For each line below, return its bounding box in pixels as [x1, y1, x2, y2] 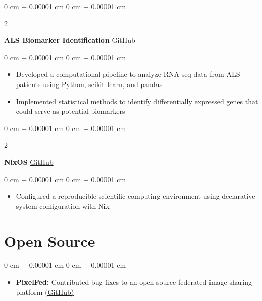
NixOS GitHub [4, 156, 54, 167]
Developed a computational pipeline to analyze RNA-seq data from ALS [16, 69, 240, 79]
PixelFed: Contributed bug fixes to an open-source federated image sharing [16, 277, 252, 287]
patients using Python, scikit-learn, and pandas [16, 78, 163, 89]
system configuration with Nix [16, 200, 110, 211]
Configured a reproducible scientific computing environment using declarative [16, 191, 255, 201]
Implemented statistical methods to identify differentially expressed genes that [16, 96, 258, 106]
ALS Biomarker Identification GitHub [4, 35, 135, 46]
